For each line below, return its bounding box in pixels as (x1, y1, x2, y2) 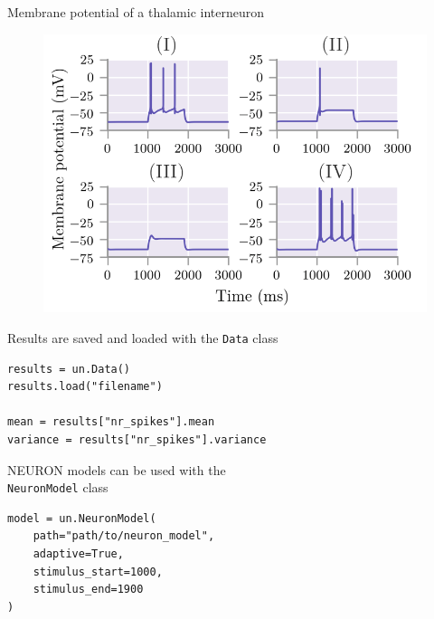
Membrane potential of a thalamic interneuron (7, 3, 265, 21)
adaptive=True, (33, 548, 124, 560)
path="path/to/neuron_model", (33, 529, 215, 543)
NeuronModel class (7, 478, 108, 497)
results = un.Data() (7, 362, 131, 376)
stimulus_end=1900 (33, 583, 144, 596)
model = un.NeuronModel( (7, 511, 156, 525)
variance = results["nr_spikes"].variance (7, 433, 267, 446)
